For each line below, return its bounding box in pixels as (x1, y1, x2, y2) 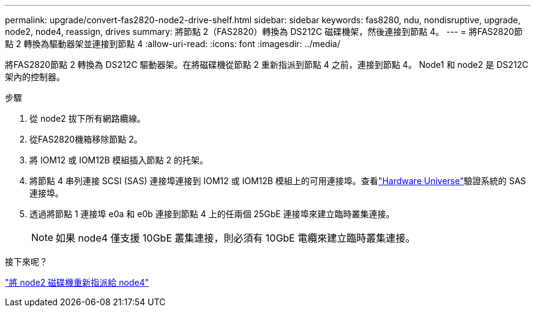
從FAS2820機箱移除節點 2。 (29, 134, 143, 144)
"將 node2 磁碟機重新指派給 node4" (5, 277, 149, 288)
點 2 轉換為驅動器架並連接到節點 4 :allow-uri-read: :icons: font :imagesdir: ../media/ (5, 39, 341, 49)
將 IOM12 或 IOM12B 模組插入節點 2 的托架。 (29, 155, 209, 165)
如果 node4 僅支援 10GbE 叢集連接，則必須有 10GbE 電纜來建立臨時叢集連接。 (56, 232, 415, 244)
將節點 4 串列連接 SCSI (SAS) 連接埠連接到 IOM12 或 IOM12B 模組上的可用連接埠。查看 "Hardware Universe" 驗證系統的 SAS (29, 176, 526, 186)
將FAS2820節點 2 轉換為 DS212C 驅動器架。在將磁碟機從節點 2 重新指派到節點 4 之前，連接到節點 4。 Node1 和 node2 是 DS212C (5, 59, 529, 70)
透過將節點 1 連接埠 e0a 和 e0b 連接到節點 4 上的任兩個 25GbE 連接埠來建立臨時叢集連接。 (29, 209, 395, 219)
